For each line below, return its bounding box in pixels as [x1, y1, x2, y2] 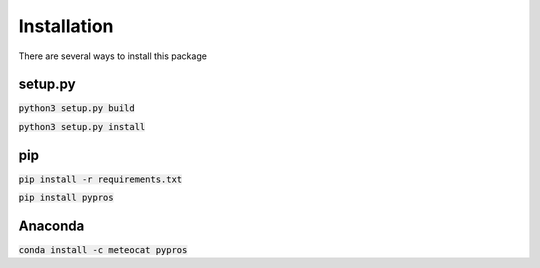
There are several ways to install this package [18, 50, 207, 62]
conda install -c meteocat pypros [18, 245, 188, 256]
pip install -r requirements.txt [18, 173, 183, 185]
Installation [18, 15, 114, 37]
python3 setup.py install [18, 121, 146, 132]
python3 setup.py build [18, 103, 135, 114]
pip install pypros [18, 192, 114, 204]
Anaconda [18, 217, 85, 234]
